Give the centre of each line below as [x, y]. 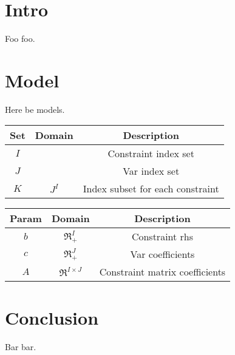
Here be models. [35, 109]
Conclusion [52, 317]
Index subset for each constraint [151, 189]
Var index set [151, 171]
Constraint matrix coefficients [162, 272]
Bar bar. [21, 346]
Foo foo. [20, 39]
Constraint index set [151, 154]
